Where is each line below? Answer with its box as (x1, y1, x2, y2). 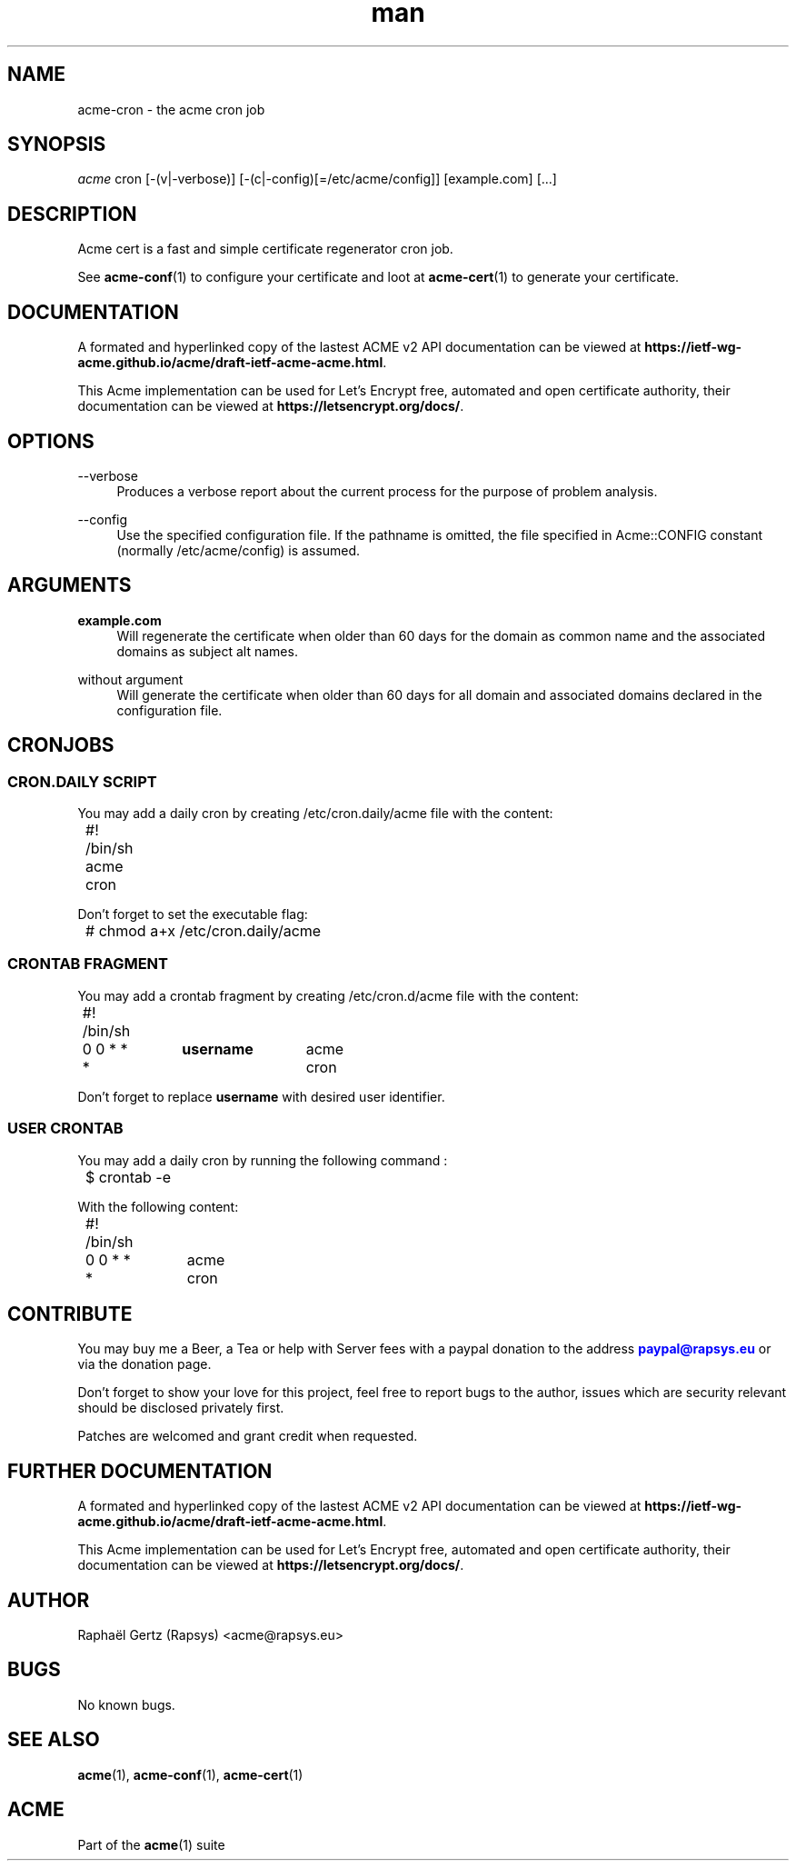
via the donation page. (77, 1356, 212, 1373)
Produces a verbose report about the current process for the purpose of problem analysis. (116, 483, 658, 499)
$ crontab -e (85, 1167, 171, 1186)
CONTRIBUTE (7, 1302, 133, 1325)
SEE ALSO (7, 1728, 100, 1752)
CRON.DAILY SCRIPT (7, 772, 157, 791)
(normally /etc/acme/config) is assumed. (116, 542, 360, 558)
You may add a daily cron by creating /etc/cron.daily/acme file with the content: (77, 805, 553, 822)
